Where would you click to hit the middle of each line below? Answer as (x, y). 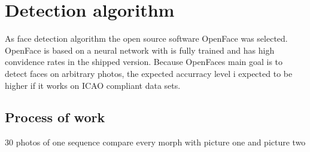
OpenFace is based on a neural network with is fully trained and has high (140, 50)
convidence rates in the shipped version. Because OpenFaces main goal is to (144, 62)
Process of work (55, 117)
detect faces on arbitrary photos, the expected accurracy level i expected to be (149, 73)
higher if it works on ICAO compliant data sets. (93, 85)
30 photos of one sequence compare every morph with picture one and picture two (155, 142)
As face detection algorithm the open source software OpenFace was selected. (146, 38)
